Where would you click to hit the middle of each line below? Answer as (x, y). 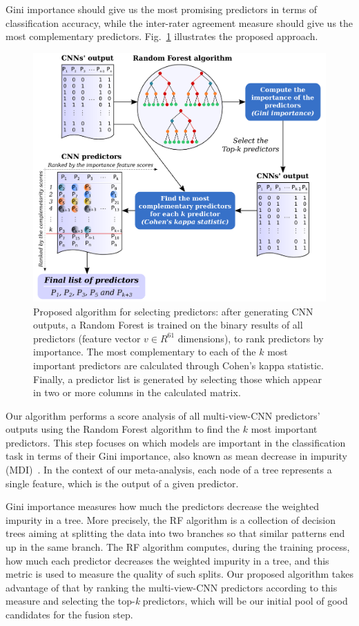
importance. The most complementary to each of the (145, 352)
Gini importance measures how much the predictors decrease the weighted (162, 506)
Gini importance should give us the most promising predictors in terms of (162, 9)
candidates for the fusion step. (69, 615)
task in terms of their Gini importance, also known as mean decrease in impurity (176, 456)
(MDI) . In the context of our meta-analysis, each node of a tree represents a (169, 470)
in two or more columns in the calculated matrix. (137, 392)
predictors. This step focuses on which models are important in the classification (176, 442)
